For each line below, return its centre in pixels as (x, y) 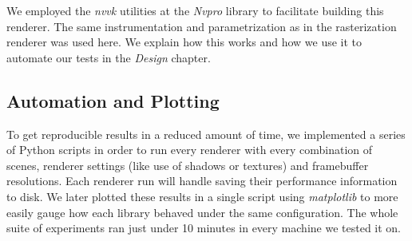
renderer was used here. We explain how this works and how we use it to (184, 42)
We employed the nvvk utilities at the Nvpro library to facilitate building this (195, 10)
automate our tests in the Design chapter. (109, 57)
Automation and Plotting (113, 100)
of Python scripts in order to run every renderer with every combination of (190, 150)
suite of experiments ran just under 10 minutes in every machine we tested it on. (204, 228)
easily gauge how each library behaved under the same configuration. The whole (202, 212)
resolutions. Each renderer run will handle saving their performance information (202, 181)
